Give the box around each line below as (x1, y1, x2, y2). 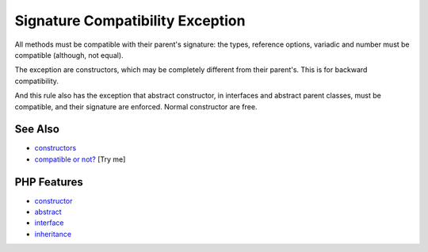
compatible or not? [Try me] (34, 155, 126, 164)
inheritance (34, 229, 71, 239)
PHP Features (14, 175, 83, 189)
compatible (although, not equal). (14, 50, 124, 59)
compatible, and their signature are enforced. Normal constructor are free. (14, 101, 258, 111)
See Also (14, 123, 59, 136)
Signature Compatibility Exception (14, 12, 246, 29)
